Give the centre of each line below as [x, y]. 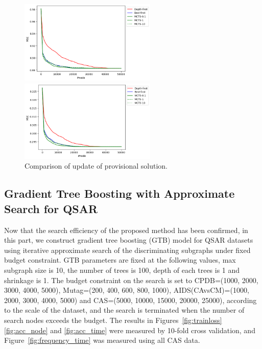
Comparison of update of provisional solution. [96, 166]
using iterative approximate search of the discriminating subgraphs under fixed [127, 250]
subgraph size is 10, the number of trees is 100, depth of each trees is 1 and [122, 270]
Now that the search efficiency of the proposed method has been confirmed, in [126, 230]
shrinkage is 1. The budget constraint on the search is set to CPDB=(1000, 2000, [131, 280]
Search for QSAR [51, 208]
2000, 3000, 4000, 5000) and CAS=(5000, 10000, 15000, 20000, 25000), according [130, 300]
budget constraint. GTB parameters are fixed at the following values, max [120, 260]
